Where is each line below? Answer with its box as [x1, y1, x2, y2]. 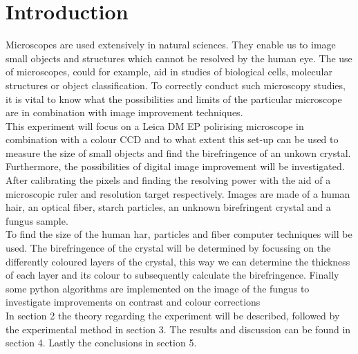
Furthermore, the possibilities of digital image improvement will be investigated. [6, 159, 345, 174]
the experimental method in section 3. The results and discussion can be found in [6, 322, 351, 336]
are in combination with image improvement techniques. [6, 105, 243, 120]
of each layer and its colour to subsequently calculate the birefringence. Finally [6, 268, 339, 282]
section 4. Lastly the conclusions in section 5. [6, 335, 197, 350]
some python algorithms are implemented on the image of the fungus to [6, 281, 310, 295]
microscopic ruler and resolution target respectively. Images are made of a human [6, 186, 350, 201]
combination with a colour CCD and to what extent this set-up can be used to [6, 132, 339, 147]
